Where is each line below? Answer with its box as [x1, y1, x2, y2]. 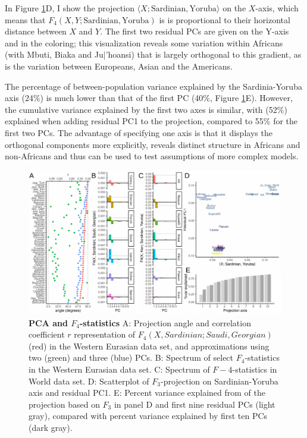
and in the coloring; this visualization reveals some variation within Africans [5, 36, 283, 49]
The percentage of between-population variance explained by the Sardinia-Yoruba [5, 80, 302, 92]
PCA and [29, 316, 68, 329]
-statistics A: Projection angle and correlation [79, 316, 251, 329]
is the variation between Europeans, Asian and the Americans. [5, 59, 233, 72]
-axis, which [255, 2, 299, 14]
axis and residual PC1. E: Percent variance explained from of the [29, 386, 265, 399]
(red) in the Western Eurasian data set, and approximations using [29, 339, 270, 352]
